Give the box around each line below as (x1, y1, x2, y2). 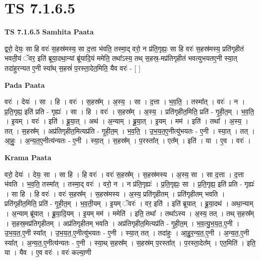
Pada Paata (4, 79, 45, 90)
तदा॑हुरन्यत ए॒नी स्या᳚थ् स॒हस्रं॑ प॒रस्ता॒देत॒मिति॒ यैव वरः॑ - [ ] (4, 62, 141, 73)
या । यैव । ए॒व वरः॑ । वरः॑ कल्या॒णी (4, 247, 91, 258)
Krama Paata (4, 152, 51, 163)
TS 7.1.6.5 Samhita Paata (4, 26, 94, 37)
